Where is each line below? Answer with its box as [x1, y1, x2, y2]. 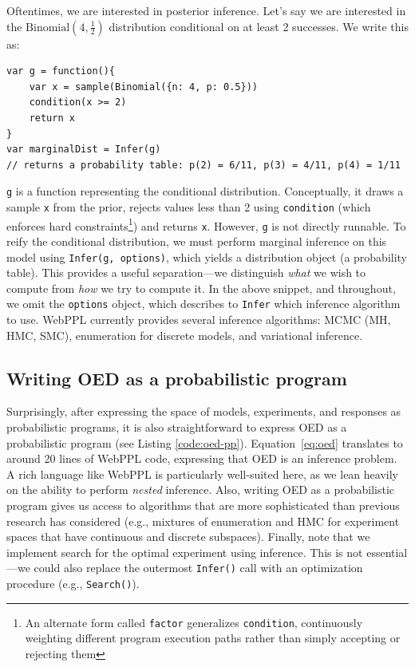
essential [366, 543, 408, 560]
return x [29, 112, 75, 124]
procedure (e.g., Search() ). [6, 575, 140, 592]
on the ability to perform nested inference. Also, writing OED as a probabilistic [6, 481, 395, 498]
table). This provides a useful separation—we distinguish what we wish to [6, 264, 366, 281]
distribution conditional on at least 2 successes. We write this [109, 18, 409, 34]
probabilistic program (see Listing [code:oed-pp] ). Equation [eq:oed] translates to [6, 434, 403, 451]
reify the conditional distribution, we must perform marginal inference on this [6, 232, 387, 249]
